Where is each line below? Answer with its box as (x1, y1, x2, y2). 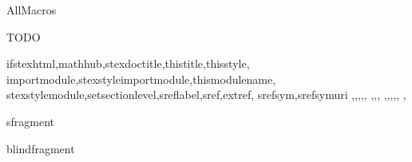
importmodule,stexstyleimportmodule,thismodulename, (6, 70, 276, 87)
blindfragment (6, 140, 75, 156)
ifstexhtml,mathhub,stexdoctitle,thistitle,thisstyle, (6, 55, 250, 72)
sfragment (6, 113, 55, 129)
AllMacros (6, 2, 57, 18)
